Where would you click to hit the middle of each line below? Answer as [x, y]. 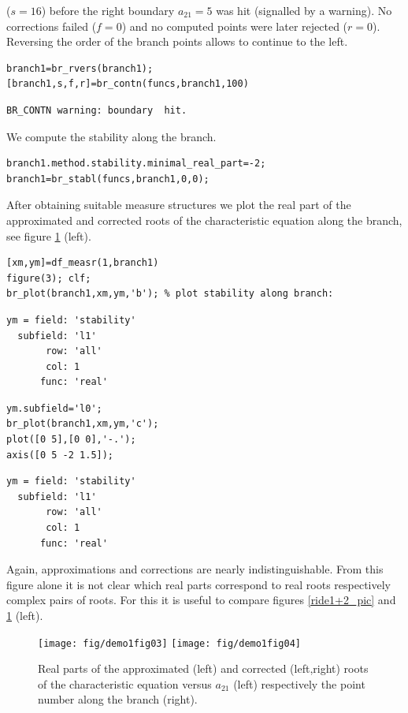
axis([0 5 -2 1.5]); [60, 455]
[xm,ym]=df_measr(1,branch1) [83, 263]
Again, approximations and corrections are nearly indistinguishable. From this [195, 569]
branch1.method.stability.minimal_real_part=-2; [136, 164]
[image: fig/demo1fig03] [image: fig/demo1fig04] [169, 643]
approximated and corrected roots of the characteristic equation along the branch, [204, 220]
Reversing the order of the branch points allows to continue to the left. [177, 41]
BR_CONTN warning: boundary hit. [97, 110]
